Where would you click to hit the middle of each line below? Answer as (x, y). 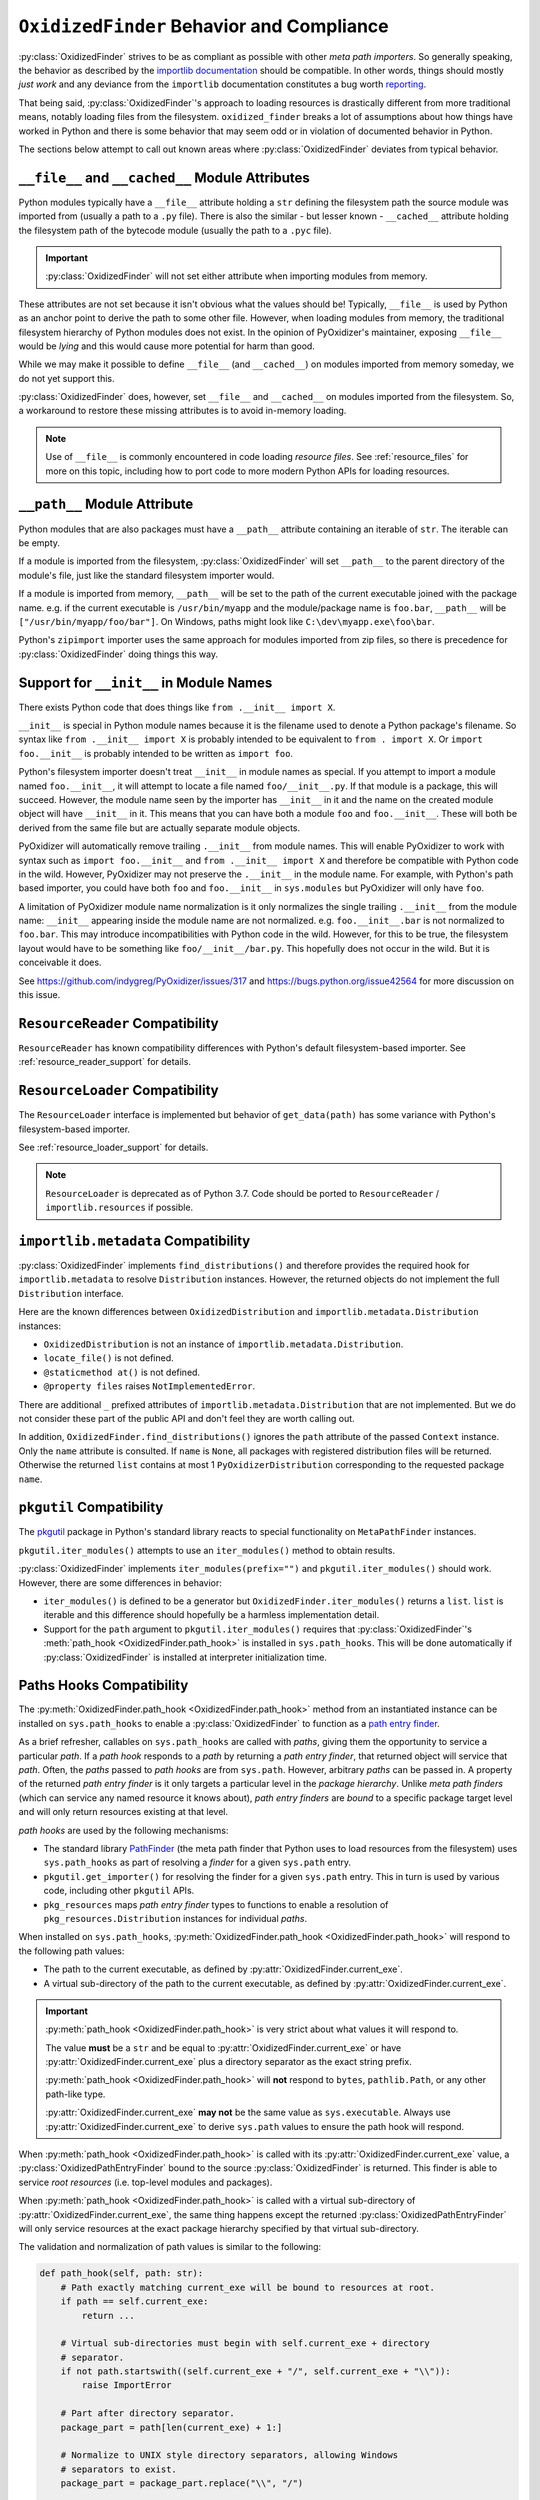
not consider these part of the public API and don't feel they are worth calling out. (186, 1418)
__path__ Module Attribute (106, 504)
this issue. (39, 995)
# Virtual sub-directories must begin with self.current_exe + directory (245, 2343)
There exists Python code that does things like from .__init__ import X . (177, 707)
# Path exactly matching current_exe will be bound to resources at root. (247, 2287)
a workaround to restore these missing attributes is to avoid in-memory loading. (182, 411)
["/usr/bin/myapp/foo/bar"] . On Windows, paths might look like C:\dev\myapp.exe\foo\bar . (226, 621)
